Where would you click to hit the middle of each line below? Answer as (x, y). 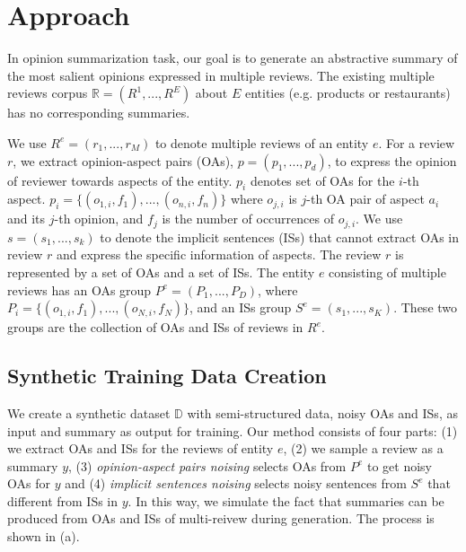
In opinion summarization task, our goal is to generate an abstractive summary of (233, 58)
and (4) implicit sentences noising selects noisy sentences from (236, 483)
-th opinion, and (99, 219)
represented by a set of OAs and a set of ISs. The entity (161, 272)
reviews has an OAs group (79, 289)
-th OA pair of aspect (365, 199)
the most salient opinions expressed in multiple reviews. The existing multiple (221, 75)
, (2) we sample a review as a (363, 448)
